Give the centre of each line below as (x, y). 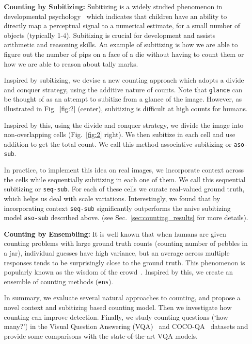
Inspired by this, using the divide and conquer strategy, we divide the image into (124, 125)
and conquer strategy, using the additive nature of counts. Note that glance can (123, 89)
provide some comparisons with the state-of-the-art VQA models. (101, 335)
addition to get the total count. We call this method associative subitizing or (118, 144)
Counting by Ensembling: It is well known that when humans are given (115, 233)
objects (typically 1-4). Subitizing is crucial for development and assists (110, 35)
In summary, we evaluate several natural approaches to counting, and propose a (122, 298)
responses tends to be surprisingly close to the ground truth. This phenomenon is (125, 262)
